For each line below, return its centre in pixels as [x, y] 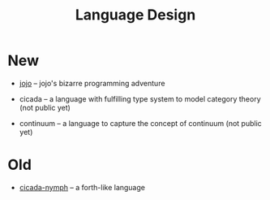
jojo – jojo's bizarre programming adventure [92, 83]
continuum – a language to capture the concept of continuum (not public [141, 123]
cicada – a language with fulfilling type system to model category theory [140, 98]
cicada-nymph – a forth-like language [82, 187]
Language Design [135, 15]
